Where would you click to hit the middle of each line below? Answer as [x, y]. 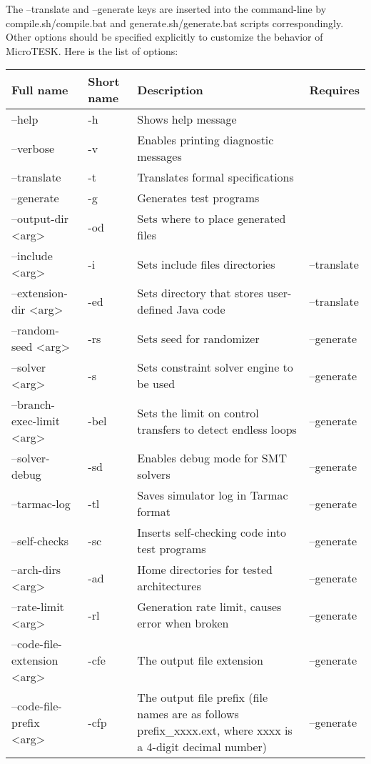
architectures [169, 586]
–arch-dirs [36, 570]
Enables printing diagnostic [205, 140]
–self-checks [40, 540]
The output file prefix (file [203, 698]
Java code [201, 309]
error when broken [183, 623]
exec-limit [36, 421]
